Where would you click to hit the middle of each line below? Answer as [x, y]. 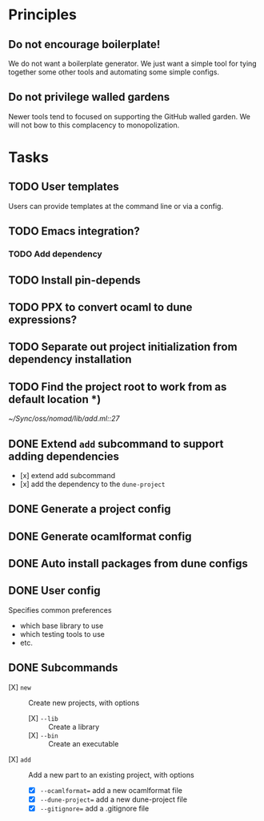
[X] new [20, 687]
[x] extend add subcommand [68, 475]
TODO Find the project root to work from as [118, 386]
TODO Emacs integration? [74, 231]
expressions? [43, 319]
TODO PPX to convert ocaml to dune [100, 307]
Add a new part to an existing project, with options [111, 775]
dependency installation [70, 359]
